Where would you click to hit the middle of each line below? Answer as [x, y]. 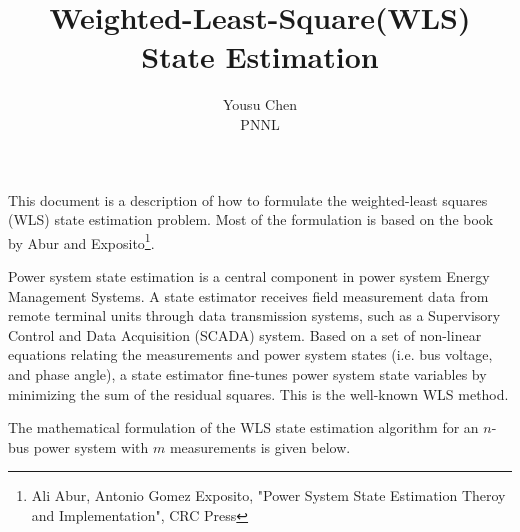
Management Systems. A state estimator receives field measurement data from [248, 295]
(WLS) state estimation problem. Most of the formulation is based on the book [251, 219]
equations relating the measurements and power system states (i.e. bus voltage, [250, 354]
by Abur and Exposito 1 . [81, 241]
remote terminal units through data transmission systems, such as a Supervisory [254, 315]
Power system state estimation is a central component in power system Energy [249, 275]
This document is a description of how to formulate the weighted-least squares [248, 199]
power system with [91, 446]
